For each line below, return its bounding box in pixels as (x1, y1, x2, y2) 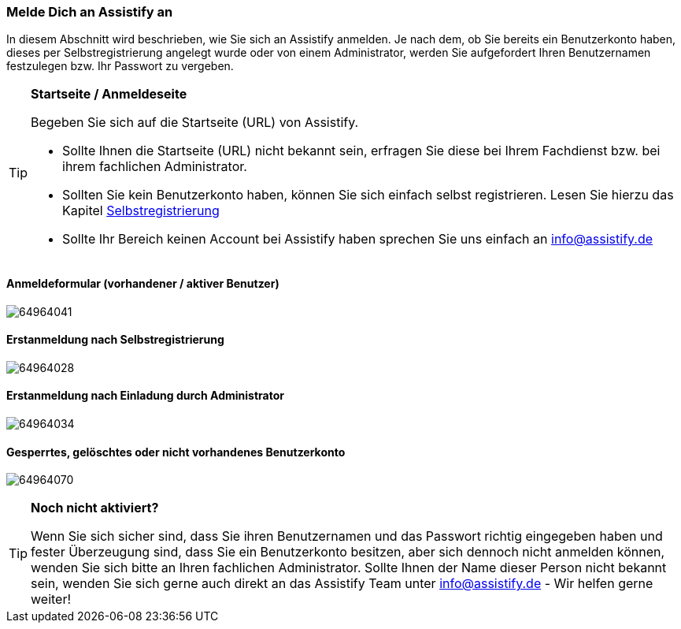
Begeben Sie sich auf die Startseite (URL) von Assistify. (31, 114, 359, 131)
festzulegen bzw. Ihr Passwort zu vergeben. (6, 59, 234, 73)
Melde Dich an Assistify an (6, 4, 173, 20)
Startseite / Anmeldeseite (31, 86, 187, 102)
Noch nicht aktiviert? (31, 500, 159, 516)
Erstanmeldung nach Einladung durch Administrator (6, 389, 284, 403)
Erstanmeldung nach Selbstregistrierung (6, 333, 224, 347)
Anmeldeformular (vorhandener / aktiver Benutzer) (6, 276, 279, 290)
